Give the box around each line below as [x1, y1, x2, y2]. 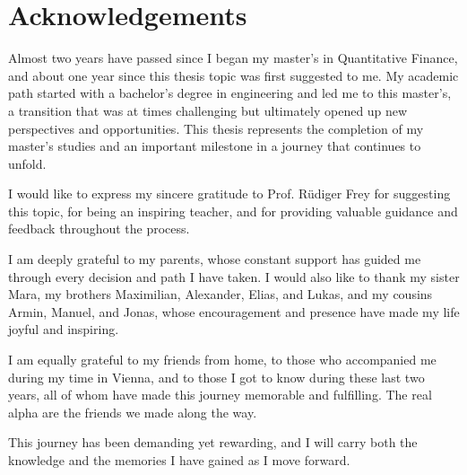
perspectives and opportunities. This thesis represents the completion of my [8, 119, 424, 137]
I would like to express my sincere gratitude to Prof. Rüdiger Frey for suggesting [8, 184, 451, 203]
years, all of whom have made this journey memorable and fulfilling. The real [8, 385, 432, 404]
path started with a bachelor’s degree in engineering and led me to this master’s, [8, 84, 452, 102]
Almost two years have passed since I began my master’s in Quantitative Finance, [8, 48, 458, 67]
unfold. [8, 154, 47, 172]
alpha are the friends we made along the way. [8, 402, 257, 421]
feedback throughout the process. [8, 219, 190, 238]
